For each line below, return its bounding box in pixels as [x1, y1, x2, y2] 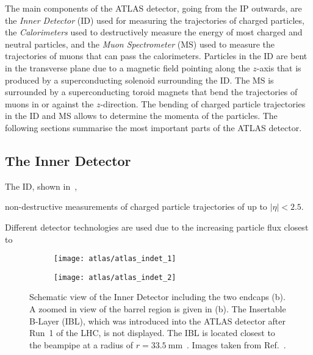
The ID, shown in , [5, 179, 77, 192]
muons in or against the [5, 97, 94, 110]
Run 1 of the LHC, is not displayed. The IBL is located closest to [29, 326, 275, 339]
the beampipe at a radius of [29, 338, 134, 351]
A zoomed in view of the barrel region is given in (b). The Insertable [29, 303, 286, 315]
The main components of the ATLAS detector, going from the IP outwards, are [5, 2, 302, 14]
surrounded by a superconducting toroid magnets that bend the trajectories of [5, 85, 298, 98]
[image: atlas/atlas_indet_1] [54, 254, 176, 264]
